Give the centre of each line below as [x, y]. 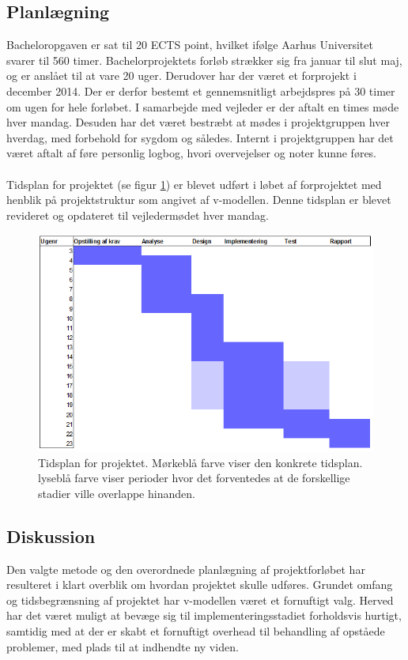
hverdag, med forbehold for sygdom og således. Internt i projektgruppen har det [200, 137]
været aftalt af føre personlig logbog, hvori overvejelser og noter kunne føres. [192, 153]
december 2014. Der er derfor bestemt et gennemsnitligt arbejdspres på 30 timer [201, 91]
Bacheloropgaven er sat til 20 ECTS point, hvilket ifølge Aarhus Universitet [190, 45]
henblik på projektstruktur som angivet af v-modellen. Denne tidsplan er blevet [199, 200]
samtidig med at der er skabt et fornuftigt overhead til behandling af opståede [196, 631]
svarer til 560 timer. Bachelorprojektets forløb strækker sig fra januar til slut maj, [204, 60]
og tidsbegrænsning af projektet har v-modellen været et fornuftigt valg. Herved [200, 600]
